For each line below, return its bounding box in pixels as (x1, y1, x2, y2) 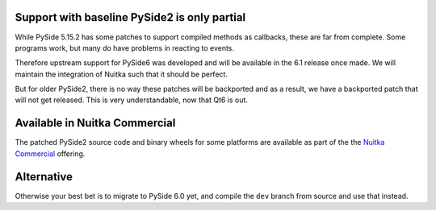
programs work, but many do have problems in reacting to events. (15, 43, 234, 52)
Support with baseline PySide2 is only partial (15, 10, 246, 24)
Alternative (15, 170, 73, 183)
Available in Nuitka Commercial (15, 117, 176, 130)
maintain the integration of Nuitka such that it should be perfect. (15, 69, 228, 79)
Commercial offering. (15, 149, 86, 159)
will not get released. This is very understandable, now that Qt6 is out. (15, 95, 248, 105)
